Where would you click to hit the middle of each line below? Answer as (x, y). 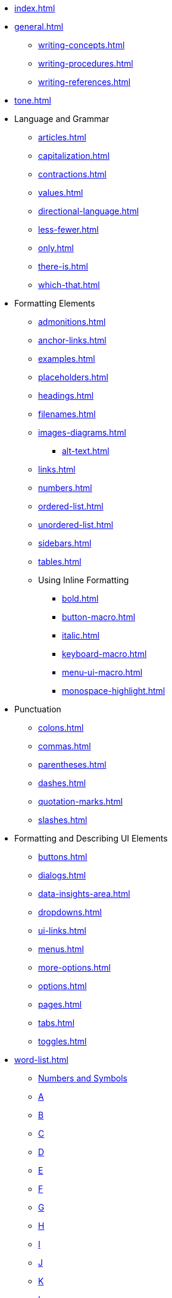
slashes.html (63, 820)
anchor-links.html (72, 340)
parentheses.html (72, 764)
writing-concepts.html (82, 45)
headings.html (66, 395)
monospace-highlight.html (114, 691)
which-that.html (69, 285)
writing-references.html (85, 82)
